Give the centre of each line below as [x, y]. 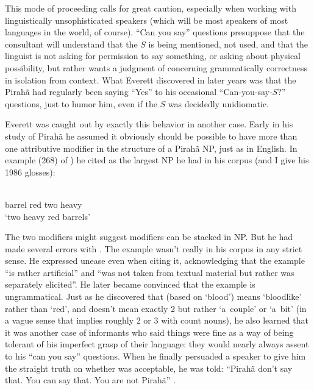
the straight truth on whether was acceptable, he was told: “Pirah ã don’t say [149, 368]
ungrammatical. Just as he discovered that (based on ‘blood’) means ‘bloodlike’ [153, 296]
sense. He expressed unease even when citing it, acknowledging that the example [155, 261]
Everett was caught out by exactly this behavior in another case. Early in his [149, 124]
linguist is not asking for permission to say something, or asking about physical [153, 56]
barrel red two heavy [44, 204]
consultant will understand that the [71, 44]
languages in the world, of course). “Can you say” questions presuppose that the [155, 32]
